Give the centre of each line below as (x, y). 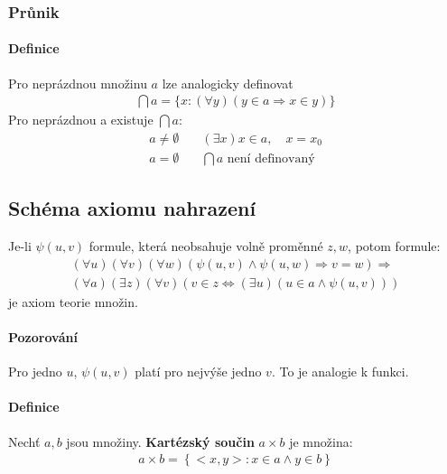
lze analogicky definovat (228, 83)
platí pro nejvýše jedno (198, 372)
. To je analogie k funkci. (340, 372)
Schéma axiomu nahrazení (132, 208)
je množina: (321, 441)
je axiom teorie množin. (73, 301)
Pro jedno (35, 372)
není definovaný (271, 158)
